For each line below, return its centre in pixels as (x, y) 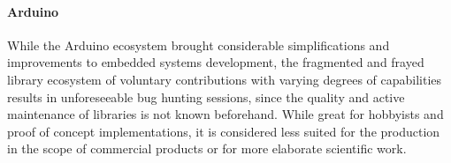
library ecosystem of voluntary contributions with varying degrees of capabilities (225, 79)
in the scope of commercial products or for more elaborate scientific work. (207, 148)
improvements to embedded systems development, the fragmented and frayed (216, 62)
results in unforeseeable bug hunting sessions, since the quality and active (206, 96)
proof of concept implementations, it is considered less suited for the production (224, 131)
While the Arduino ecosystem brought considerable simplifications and (199, 44)
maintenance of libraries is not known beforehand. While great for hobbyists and (225, 114)
